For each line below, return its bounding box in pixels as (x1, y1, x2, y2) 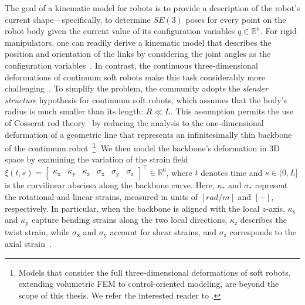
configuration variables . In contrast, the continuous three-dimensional (5, 59, 258, 71)
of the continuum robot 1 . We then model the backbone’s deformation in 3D (5, 140, 280, 154)
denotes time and (201, 166, 263, 178)
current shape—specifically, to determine (5, 13, 151, 25)
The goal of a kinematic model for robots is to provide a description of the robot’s (5, 2, 300, 13)
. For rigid (260, 25, 297, 37)
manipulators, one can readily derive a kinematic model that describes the (5, 36, 272, 48)
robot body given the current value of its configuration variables (5, 25, 235, 37)
